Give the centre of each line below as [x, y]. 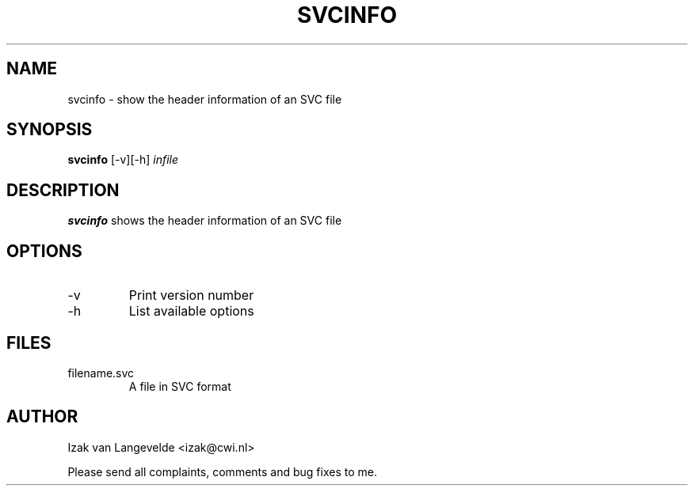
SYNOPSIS [50, 130]
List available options [191, 311]
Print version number [191, 295]
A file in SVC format [180, 386]
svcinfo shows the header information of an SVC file [205, 221]
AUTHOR [42, 417]
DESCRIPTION [63, 190]
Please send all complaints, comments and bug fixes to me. [222, 471]
